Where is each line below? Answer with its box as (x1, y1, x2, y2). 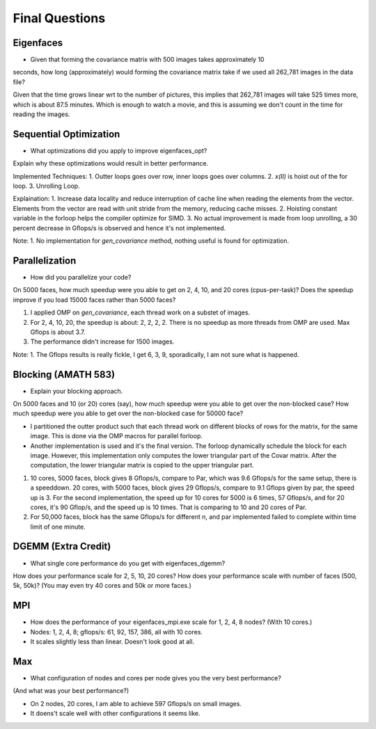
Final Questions (13, 10, 106, 26)
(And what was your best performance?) (13, 687, 130, 695)
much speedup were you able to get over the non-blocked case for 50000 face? (13, 409, 244, 417)
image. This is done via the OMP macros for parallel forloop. (30, 432, 203, 440)
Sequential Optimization (13, 128, 120, 140)
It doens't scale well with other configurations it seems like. (30, 710, 201, 718)
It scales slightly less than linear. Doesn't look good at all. (30, 637, 195, 646)
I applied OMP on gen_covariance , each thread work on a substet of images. (30, 308, 251, 317)
